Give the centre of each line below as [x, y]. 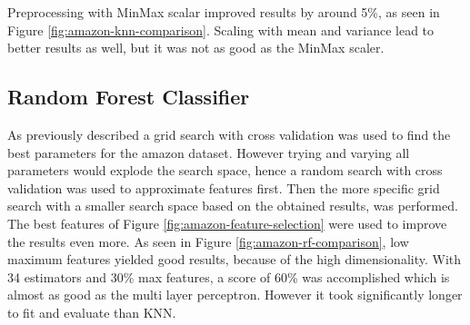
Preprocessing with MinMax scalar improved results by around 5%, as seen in [224, 12]
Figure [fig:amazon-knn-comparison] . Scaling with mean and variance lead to [221, 30]
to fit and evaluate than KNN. [92, 312]
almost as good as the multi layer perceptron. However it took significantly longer [235, 295]
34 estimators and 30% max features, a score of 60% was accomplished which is [229, 276]
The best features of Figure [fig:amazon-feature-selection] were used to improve [227, 223]
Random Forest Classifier [129, 97]
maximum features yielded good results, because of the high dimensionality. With [235, 259]
